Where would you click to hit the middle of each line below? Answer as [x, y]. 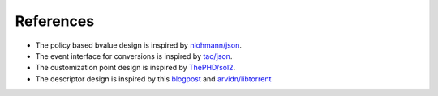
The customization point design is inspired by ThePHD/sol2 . [135, 68]
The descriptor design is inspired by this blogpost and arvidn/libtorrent [153, 79]
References [55, 21]
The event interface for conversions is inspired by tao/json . [134, 56]
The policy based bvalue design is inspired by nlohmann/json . [139, 45]
